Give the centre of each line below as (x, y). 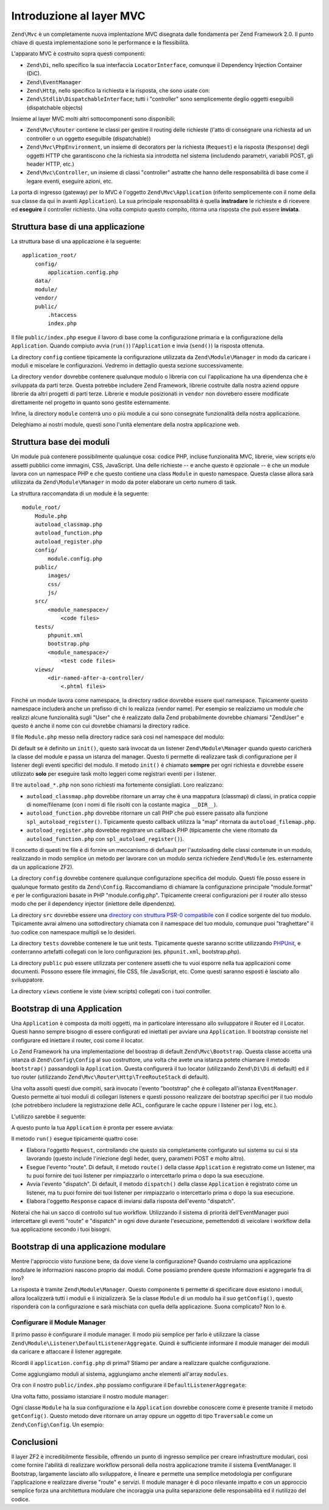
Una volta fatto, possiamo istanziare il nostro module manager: (90, 1396)
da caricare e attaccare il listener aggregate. (67, 1352)
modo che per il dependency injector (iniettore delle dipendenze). (94, 904)
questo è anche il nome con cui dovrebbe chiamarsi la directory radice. (101, 726)
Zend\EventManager (54, 82)
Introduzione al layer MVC (78, 16)
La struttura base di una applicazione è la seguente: (76, 241)
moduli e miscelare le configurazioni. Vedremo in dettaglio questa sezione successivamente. (127, 365)
